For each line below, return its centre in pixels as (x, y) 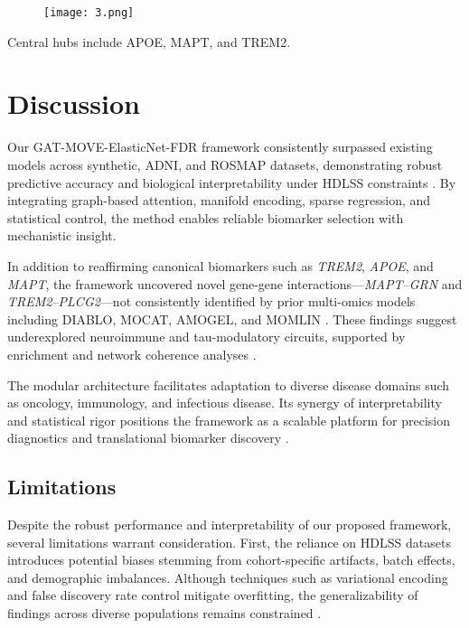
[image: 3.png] (89, 13)
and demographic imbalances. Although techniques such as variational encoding (228, 577)
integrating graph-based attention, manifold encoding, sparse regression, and (219, 200)
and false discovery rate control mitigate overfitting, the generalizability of (213, 595)
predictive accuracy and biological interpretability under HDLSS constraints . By (232, 182)
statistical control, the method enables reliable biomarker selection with (206, 217)
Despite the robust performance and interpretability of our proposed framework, (230, 525)
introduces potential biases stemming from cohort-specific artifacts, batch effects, (231, 560)
